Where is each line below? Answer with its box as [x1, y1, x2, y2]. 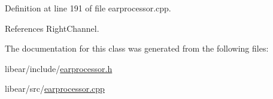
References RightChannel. [5, 22, 99, 34]
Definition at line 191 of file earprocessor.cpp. [5, 2, 171, 14]
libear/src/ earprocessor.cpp [5, 82, 105, 95]
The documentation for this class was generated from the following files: [5, 42, 269, 55]
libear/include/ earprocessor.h [5, 62, 113, 74]
